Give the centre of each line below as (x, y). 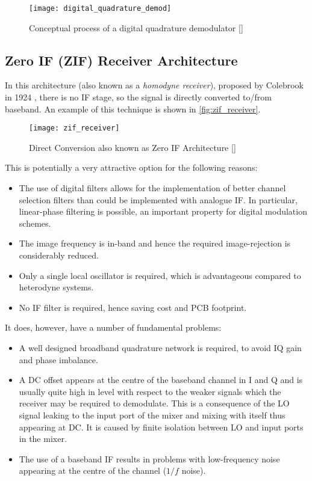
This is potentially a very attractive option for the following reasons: (131, 167)
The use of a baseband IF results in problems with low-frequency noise (149, 458)
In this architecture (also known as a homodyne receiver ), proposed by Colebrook (154, 85)
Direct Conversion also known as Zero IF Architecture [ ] (133, 147)
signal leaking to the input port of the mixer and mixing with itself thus (152, 415)
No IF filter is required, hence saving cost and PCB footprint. (133, 307)
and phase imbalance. (58, 359)
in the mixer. (43, 439)
